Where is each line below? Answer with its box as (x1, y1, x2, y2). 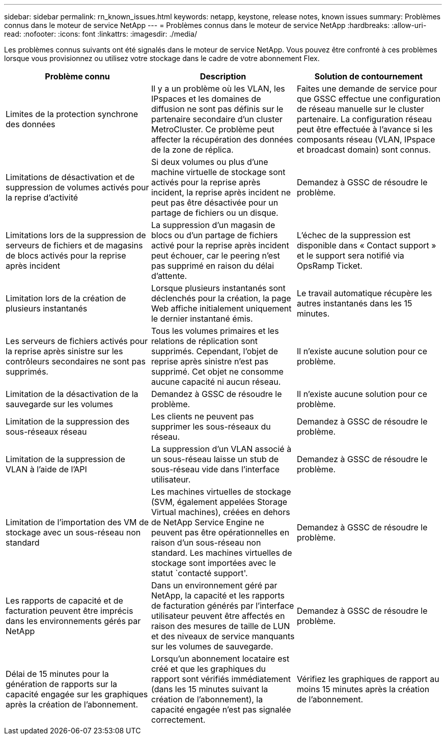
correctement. (151, 715, 206, 725)
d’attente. (151, 271, 187, 281)
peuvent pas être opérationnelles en (151, 527, 290, 537)
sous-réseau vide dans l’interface (151, 464, 280, 474)
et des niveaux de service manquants (151, 631, 295, 641)
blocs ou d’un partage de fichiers (151, 230, 278, 240)
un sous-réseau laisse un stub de (151, 454, 279, 464)
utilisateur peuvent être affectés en (151, 611, 285, 621)
